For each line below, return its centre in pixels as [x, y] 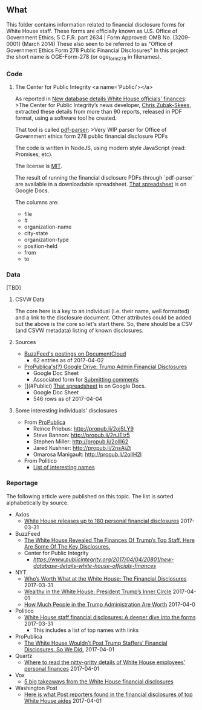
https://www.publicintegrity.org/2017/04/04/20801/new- [103, 559]
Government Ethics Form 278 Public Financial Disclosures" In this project [97, 50]
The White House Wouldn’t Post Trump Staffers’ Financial [96, 643]
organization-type [47, 239]
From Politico [41, 461]
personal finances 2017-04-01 [62, 668]
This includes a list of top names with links [86, 630]
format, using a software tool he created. [66, 118]
